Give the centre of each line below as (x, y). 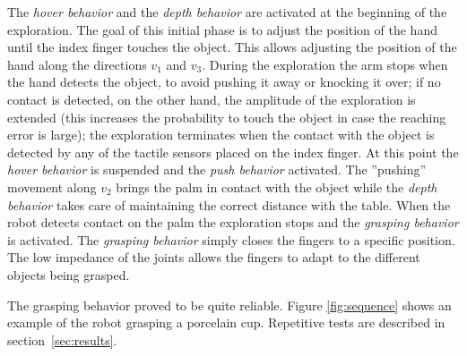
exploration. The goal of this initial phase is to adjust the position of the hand (222, 29)
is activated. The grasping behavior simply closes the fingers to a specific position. (231, 239)
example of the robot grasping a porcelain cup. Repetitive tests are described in (226, 322)
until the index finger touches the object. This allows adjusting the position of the (232, 47)
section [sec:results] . (62, 339)
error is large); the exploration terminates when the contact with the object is (221, 135)
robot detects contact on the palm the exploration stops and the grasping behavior (233, 222)
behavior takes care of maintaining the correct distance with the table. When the (229, 204)
